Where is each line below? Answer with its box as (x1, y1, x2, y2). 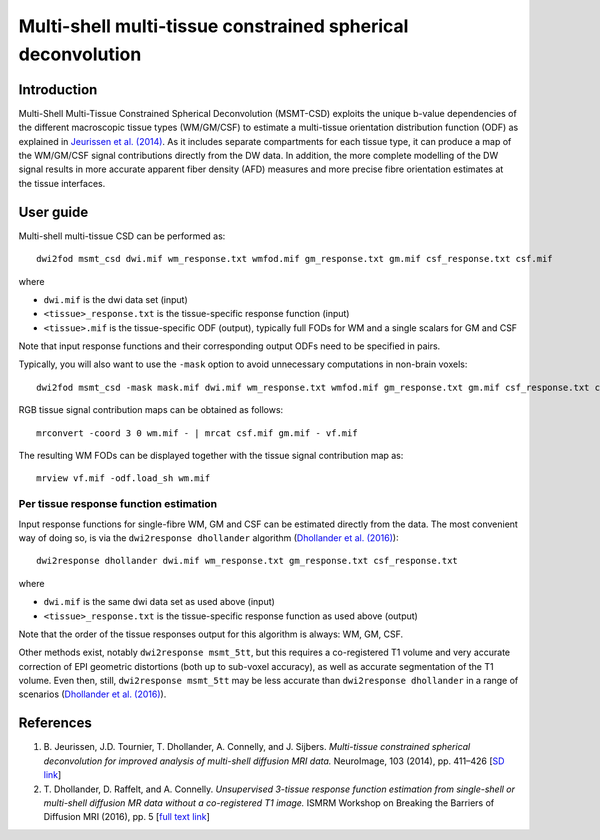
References (18, 715, 92, 732)
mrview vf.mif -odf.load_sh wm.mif (36, 473, 211, 484)
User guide (18, 203, 89, 220)
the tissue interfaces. (18, 177, 106, 189)
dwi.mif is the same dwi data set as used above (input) (43, 596, 275, 608)
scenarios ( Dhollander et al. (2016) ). (18, 688, 167, 700)
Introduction (18, 81, 98, 98)
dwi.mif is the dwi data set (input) (43, 293, 189, 305)
